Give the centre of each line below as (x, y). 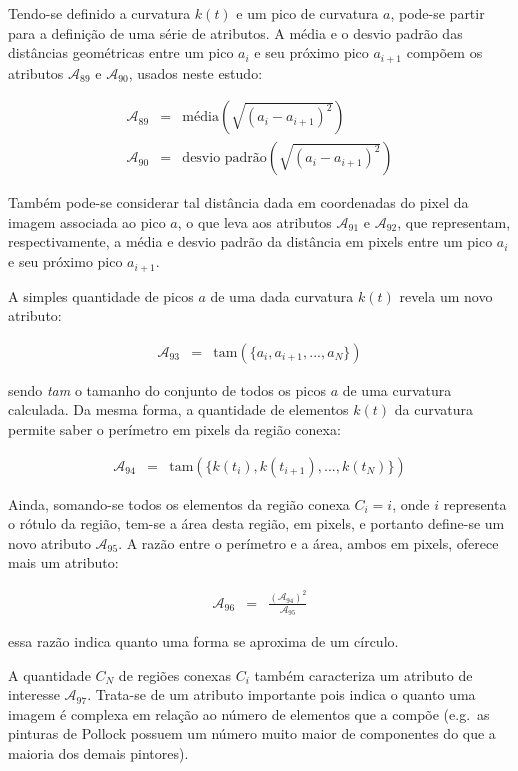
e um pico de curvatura (307, 13)
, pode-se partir (437, 13)
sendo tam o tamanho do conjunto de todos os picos (167, 389)
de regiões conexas (175, 674)
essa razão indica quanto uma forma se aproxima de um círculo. (203, 641)
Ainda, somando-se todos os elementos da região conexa (179, 503)
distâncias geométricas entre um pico (121, 52)
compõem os (444, 52)
